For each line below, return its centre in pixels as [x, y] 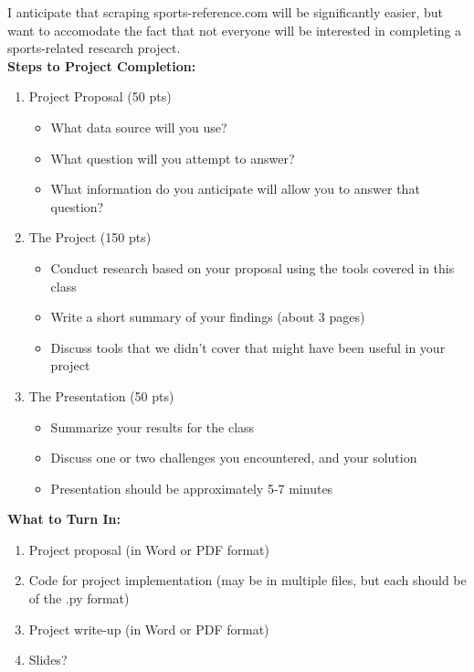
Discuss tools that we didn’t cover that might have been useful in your [248, 347]
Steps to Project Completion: [102, 65]
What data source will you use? [139, 127]
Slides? [48, 660]
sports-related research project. [94, 48]
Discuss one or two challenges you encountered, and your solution [234, 458]
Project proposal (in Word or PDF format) [149, 549]
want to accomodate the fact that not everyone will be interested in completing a [235, 30]
